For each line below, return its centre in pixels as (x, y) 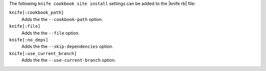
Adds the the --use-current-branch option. (69, 60)
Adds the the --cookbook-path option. (62, 19)
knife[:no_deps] (29, 40)
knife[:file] (25, 26)
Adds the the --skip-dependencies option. (67, 47)
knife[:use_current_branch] (43, 53)
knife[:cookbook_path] (36, 13)
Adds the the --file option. (50, 33)
